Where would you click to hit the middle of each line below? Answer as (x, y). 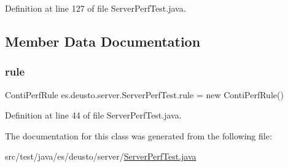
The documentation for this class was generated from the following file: (138, 135)
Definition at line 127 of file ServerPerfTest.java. (95, 8)
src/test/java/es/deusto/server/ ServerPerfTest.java (101, 156)
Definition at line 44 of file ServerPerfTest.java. (93, 115)
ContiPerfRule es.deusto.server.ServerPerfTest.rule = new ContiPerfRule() (144, 94)
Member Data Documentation (103, 41)
